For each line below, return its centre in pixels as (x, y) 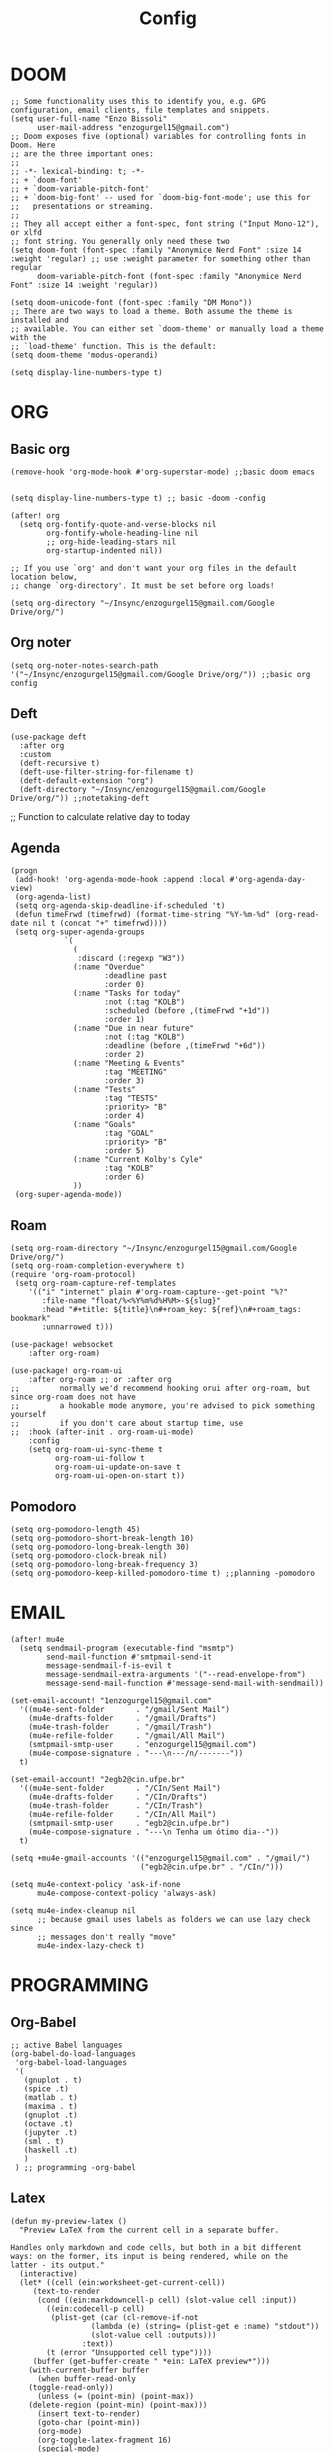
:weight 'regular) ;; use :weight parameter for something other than (160, 258)
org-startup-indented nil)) (104, 550)
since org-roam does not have (73, 1397)
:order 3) (124, 1081)
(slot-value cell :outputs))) (153, 2335)
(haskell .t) (50, 2150)
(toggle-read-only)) (71, 2387)
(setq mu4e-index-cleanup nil (73, 1910)
